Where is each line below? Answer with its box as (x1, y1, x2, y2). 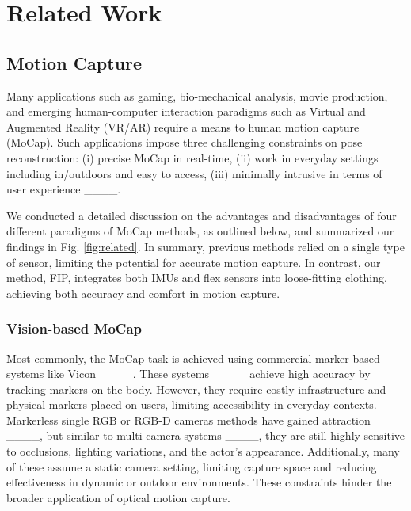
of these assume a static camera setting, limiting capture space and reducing (6, 458, 377, 475)
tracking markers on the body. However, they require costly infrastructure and (6, 380, 386, 397)
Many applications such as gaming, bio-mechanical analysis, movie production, (6, 87, 388, 104)
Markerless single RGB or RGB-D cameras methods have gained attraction (6, 411, 371, 428)
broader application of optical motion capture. (6, 489, 230, 505)
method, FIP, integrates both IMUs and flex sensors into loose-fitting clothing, (6, 269, 387, 286)
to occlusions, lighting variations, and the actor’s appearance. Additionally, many (6, 443, 400, 460)
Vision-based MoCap (6, 318, 143, 338)
